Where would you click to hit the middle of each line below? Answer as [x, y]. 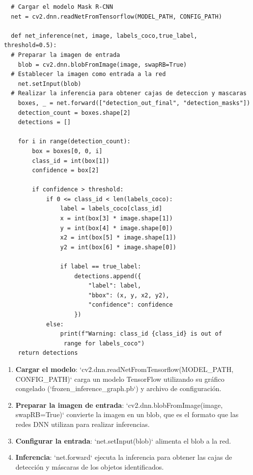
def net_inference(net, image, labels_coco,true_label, [104, 36]
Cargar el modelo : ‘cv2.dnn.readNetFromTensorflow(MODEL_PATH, [125, 369]
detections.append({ [108, 276]
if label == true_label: [101, 267]
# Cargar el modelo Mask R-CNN [62, 7]
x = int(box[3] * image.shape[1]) [116, 219]
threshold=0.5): [30, 45]
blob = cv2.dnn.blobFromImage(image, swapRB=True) [102, 65]
